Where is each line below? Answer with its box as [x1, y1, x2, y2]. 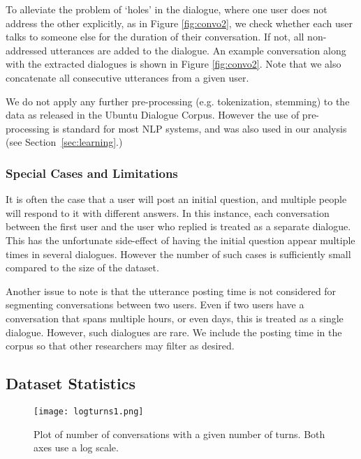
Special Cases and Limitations [6, 164, 178, 181]
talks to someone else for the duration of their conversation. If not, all [6, 29, 304, 44]
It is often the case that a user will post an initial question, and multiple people [6, 192, 347, 206]
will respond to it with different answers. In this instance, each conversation [6, 205, 330, 220]
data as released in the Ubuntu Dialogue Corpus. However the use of [6, 107, 300, 122]
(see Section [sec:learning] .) [6, 135, 123, 149]
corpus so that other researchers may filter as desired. [6, 338, 235, 353]
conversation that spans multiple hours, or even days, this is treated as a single [6, 310, 344, 325]
